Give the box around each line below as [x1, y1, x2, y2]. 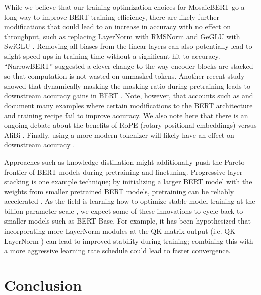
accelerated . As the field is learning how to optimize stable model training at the [4, 196, 255, 206]
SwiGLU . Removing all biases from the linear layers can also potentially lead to [4, 41, 252, 51]
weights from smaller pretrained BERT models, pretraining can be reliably [4, 186, 234, 196]
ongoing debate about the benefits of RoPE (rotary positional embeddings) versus [4, 120, 257, 130]
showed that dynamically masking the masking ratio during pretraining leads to [4, 80, 250, 91]
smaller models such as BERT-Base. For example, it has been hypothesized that [4, 215, 251, 226]
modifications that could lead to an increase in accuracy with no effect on [4, 21, 231, 32]
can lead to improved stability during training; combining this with [46, 235, 253, 246]
